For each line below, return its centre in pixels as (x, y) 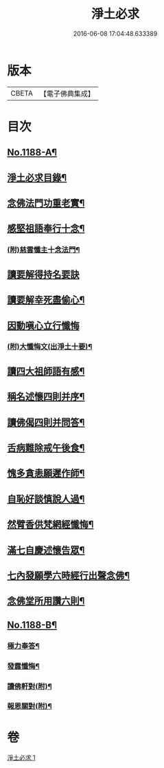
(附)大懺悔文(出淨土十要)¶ (50, 347)
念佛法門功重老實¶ (46, 203)
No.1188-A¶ (32, 152)
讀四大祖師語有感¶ (46, 371)
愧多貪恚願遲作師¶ (46, 473)
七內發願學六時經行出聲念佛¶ (69, 575)
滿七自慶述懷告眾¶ (46, 550)
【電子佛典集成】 (67, 94)
